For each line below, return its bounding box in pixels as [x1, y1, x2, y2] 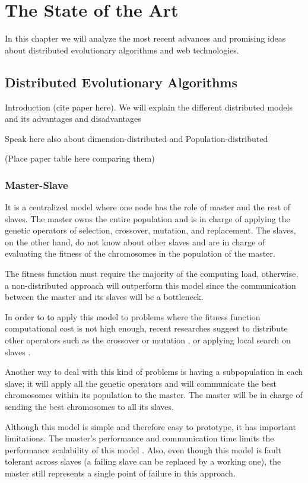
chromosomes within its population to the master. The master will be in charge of [5, 389, 303, 401]
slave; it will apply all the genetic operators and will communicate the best [5, 377, 277, 389]
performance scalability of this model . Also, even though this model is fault [5, 443, 281, 456]
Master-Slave [5, 177, 68, 192]
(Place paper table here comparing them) [5, 152, 155, 165]
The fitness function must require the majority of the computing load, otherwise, [5, 267, 299, 280]
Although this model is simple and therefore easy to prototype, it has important [5, 420, 296, 433]
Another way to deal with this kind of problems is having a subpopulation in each [5, 365, 303, 378]
